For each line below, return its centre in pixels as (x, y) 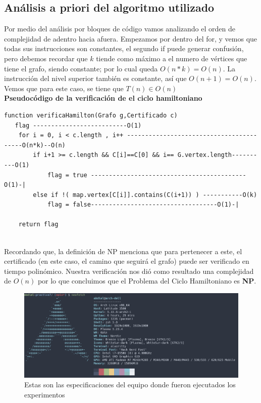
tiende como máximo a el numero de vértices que (172, 58)
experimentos (45, 394)
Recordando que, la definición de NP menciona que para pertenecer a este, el (123, 251)
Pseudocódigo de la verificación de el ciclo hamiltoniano (103, 98)
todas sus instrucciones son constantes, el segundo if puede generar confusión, (124, 48)
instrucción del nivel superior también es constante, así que (95, 78)
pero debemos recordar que (46, 58)
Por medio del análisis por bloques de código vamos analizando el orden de (120, 29)
